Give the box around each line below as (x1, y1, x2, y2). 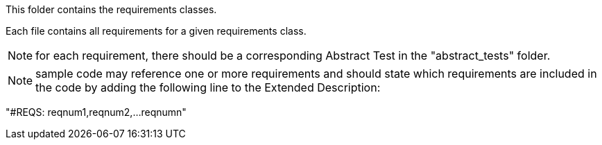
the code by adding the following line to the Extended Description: (35, 80, 381, 94)
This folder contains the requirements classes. (6, 3, 217, 15)
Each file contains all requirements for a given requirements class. (6, 25, 307, 37)
